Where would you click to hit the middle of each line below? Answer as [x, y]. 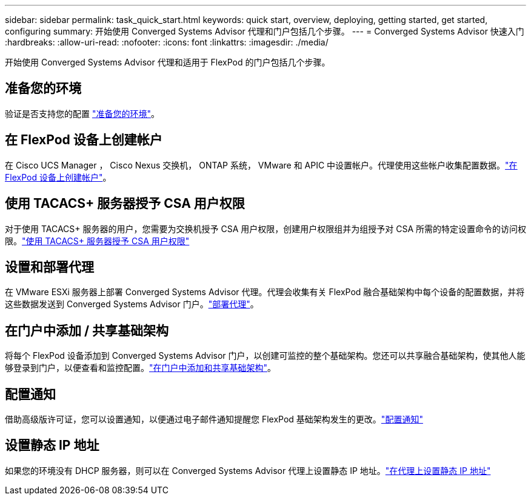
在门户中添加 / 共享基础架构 [87, 330]
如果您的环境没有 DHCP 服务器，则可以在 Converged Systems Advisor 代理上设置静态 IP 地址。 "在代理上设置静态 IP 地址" [248, 470]
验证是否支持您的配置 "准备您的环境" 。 [82, 113]
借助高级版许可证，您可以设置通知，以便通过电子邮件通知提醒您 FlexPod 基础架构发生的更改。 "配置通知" [214, 419]
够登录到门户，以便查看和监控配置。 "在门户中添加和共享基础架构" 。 [141, 368]
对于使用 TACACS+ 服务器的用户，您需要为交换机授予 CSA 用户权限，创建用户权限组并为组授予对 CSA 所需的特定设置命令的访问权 [265, 228]
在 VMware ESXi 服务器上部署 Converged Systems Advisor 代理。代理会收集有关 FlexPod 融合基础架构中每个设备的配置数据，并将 [265, 292]
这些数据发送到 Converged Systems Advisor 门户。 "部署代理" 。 [132, 304]
